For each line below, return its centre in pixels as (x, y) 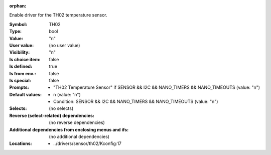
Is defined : (21, 66)
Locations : (21, 143)
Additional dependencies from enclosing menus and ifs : (69, 129)
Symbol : (18, 24)
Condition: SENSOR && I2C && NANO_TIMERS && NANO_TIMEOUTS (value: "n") (136, 102)
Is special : (20, 80)
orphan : (18, 6)
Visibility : (20, 52)
